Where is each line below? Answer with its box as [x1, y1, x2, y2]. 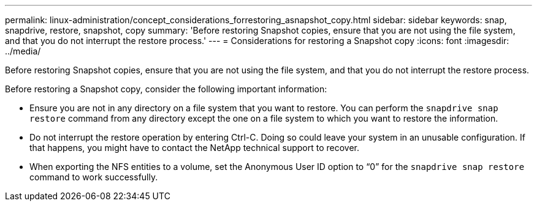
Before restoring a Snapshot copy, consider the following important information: [5, 84, 327, 94]
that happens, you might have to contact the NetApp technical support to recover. [29, 142, 360, 153]
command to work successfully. [29, 172, 158, 182]
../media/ [5, 46, 41, 56]
